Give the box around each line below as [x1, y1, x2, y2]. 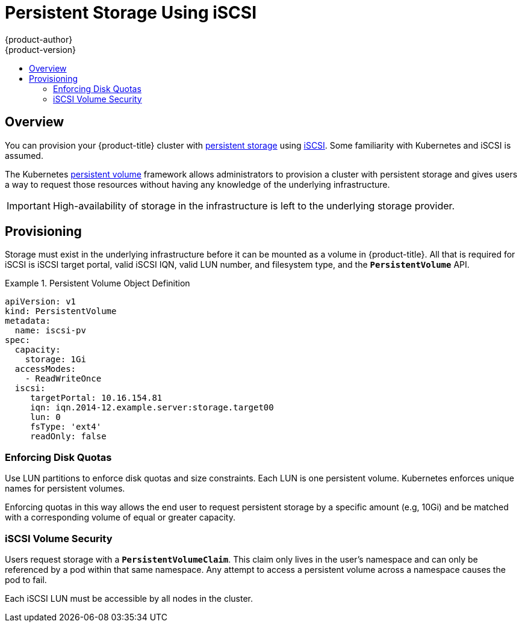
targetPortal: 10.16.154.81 [30, 393, 163, 403]
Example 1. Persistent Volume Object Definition [5, 278, 190, 289]
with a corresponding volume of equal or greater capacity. [5, 512, 235, 523]
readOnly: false [30, 431, 107, 442]
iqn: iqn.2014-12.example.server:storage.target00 [30, 403, 274, 413]
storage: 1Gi [25, 354, 86, 365]
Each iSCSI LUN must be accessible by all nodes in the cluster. [5, 593, 253, 604]
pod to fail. [5, 574, 47, 585]
